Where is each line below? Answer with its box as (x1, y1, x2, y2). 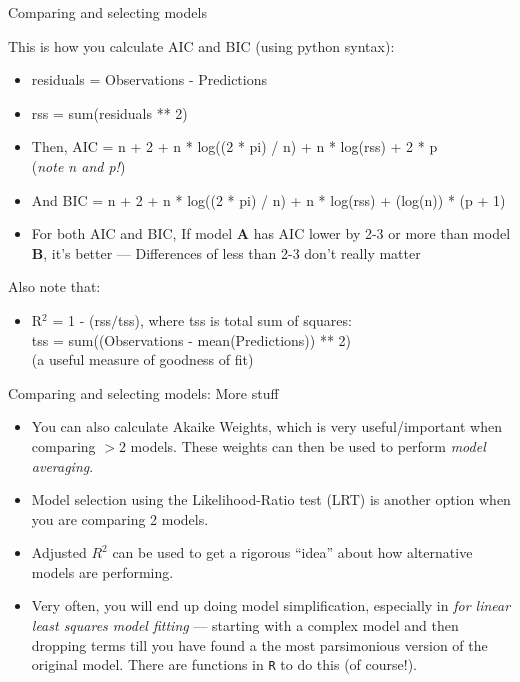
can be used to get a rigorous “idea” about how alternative (112, 542, 473, 563)
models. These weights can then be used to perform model (130, 435, 486, 456)
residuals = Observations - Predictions (31, 69, 267, 90)
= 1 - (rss (52, 309, 111, 330)
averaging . (31, 455, 94, 476)
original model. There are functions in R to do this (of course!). (31, 654, 417, 675)
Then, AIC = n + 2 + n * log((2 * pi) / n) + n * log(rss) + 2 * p (31, 136, 438, 157)
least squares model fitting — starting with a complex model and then (31, 615, 459, 636)
